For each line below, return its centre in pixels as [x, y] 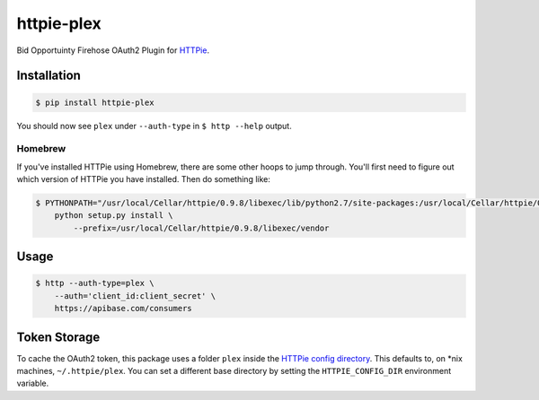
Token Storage [58, 337]
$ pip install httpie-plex [95, 102]
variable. [33, 383]
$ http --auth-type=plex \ [95, 283]
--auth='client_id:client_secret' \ [135, 296]
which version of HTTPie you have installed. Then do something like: [144, 179]
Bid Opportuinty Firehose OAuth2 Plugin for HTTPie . [113, 50]
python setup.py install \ [114, 216]
